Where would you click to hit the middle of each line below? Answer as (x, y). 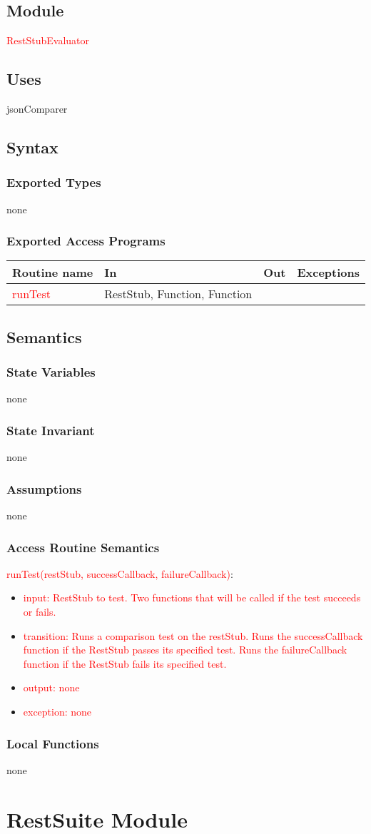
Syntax (32, 147)
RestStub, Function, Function (178, 294)
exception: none (57, 711)
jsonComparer (37, 108)
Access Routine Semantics (83, 547)
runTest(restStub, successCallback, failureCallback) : (120, 573)
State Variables (51, 372)
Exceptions (329, 273)
